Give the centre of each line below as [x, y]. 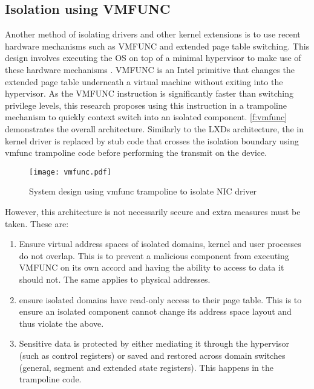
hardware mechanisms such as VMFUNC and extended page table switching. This [157, 46]
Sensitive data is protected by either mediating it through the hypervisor [154, 343]
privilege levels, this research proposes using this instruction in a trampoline [146, 105]
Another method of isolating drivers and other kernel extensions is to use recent [153, 34]
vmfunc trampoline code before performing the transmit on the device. [136, 153]
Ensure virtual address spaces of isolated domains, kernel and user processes [160, 244]
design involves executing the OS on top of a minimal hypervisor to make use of [153, 58]
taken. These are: [37, 223]
